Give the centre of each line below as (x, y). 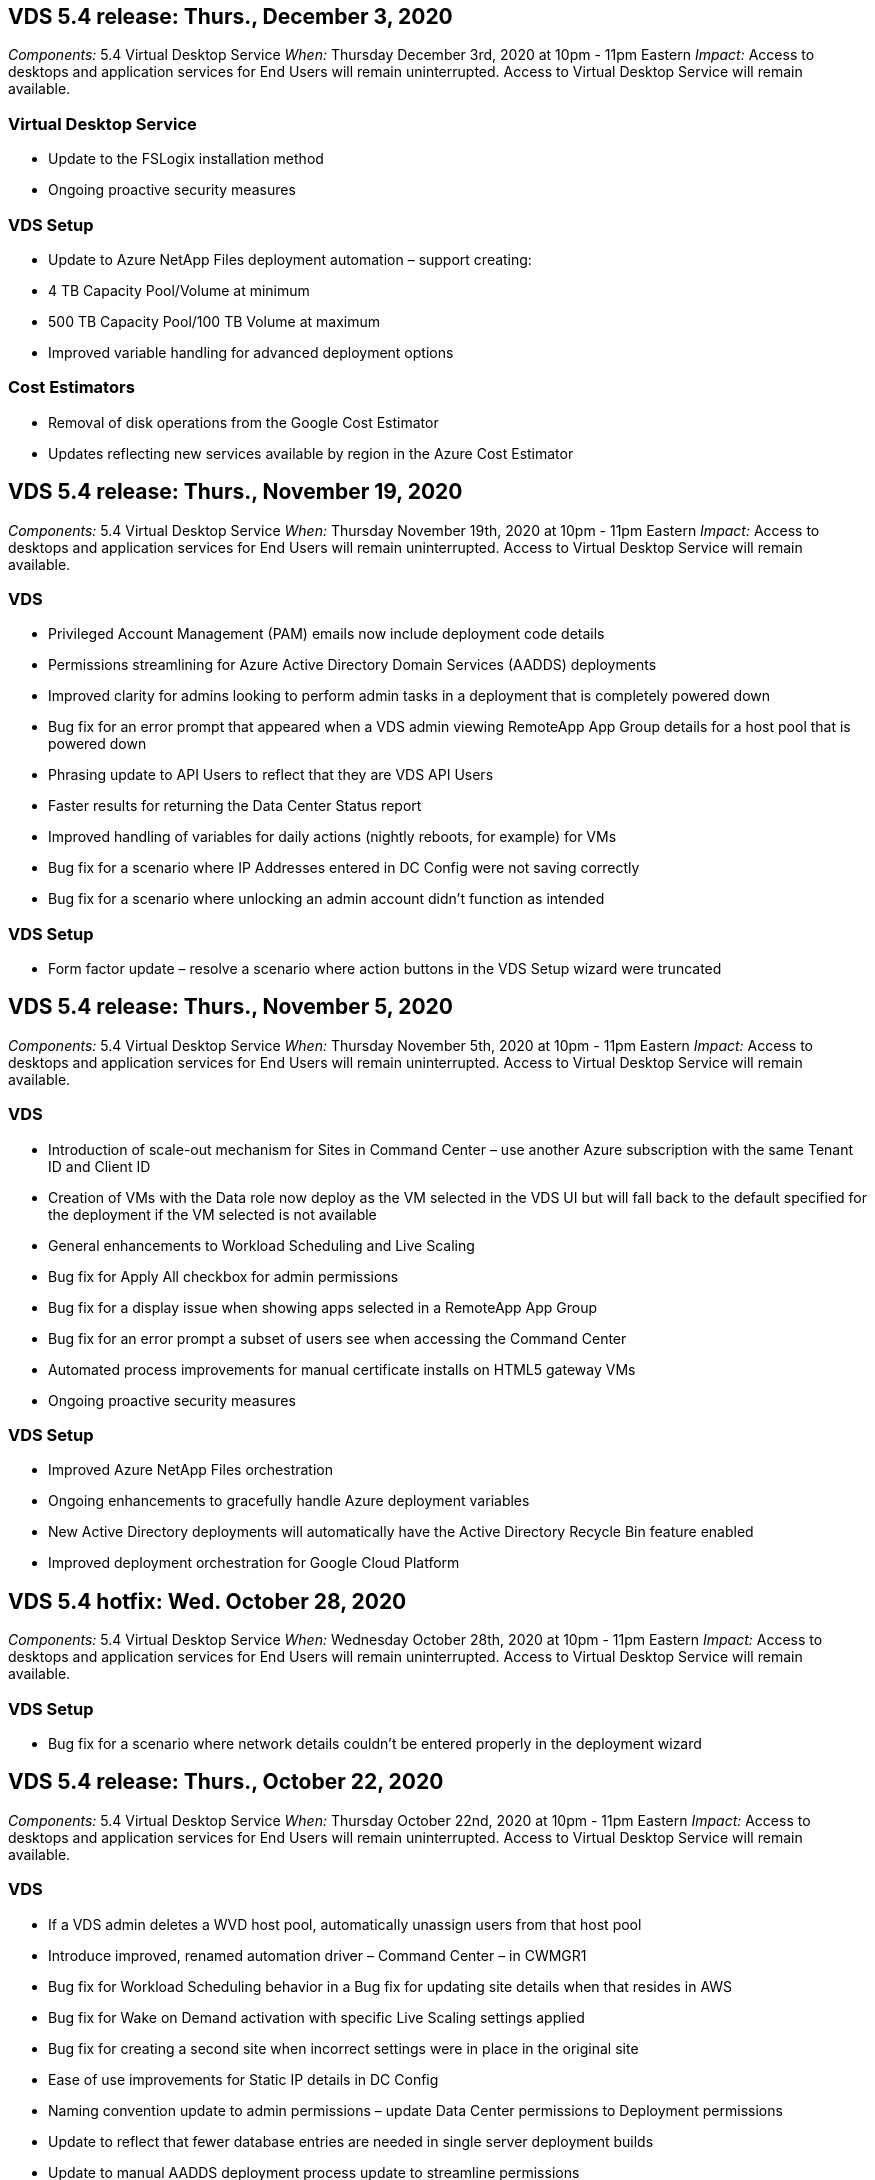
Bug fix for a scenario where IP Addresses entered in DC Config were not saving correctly (344, 868)
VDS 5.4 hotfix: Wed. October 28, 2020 (207, 1601)
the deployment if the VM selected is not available (212, 1214)
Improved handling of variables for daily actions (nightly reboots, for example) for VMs (332, 837)
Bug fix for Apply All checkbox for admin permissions (223, 1276)
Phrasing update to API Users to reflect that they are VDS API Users (271, 775)
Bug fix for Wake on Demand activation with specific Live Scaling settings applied (316, 2017)
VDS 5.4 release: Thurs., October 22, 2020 (226, 1782)
